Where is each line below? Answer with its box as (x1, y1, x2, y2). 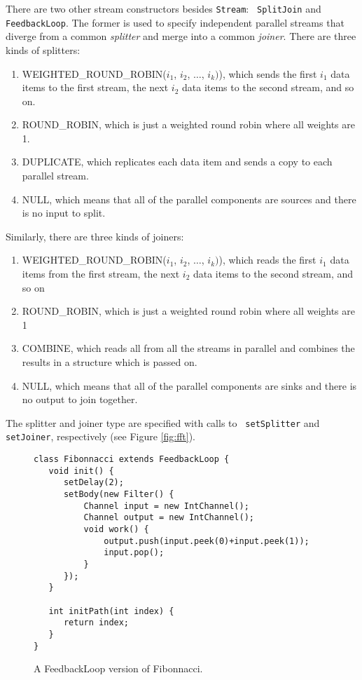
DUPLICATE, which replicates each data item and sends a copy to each (22, 154, 333, 169)
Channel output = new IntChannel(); (83, 512, 254, 523)
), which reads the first (218, 252, 316, 267)
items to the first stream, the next (22, 80, 169, 95)
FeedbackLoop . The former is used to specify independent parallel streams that (6, 15, 344, 29)
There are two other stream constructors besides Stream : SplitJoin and (6, 1, 321, 15)
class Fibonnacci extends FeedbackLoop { (34, 454, 230, 465)
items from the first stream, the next (22, 266, 180, 281)
